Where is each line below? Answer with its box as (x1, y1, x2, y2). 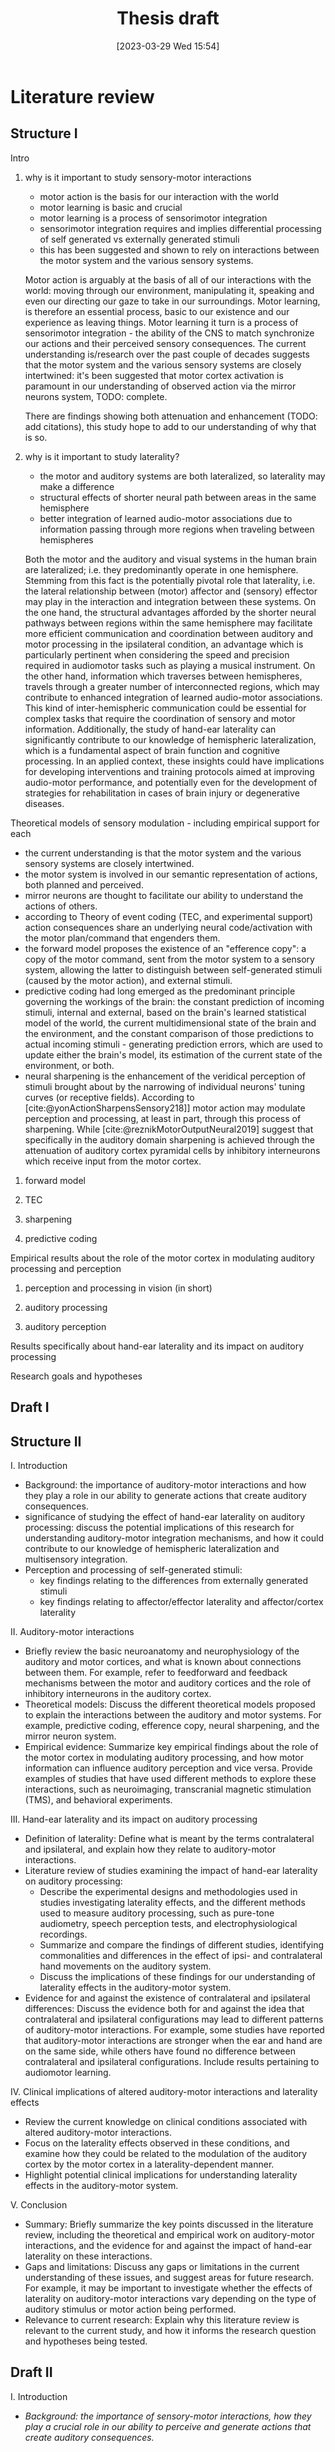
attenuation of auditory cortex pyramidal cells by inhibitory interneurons (24, 1144, 321, 1156)
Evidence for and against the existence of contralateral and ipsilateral (24, 1992, 311, 2004)
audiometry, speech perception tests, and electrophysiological (39, 1917, 298, 1929)
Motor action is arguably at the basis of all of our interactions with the (24, 273, 312, 286)
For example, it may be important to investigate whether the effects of (24, 2282, 313, 2294)
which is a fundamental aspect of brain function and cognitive (24, 744, 280, 756)
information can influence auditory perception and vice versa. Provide (24, 1762, 313, 1774)
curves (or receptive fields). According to (24, 1091, 195, 1103)
